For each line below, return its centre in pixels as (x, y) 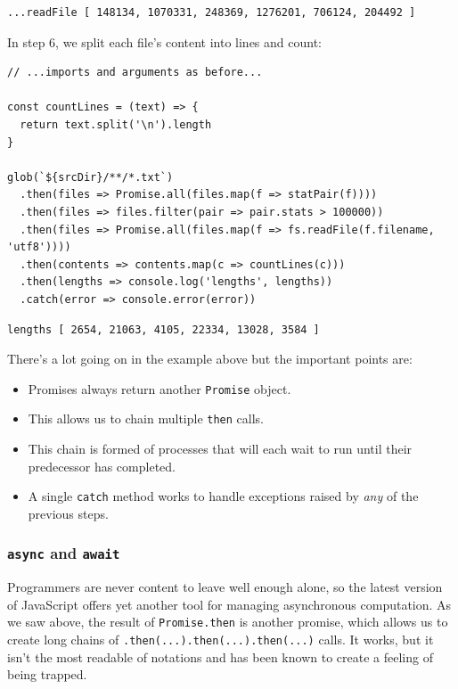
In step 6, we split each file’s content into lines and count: (164, 41)
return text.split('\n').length (116, 124)
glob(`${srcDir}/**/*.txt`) (90, 177)
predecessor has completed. (102, 466)
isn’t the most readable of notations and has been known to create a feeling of (220, 656)
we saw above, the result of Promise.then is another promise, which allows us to (228, 622)
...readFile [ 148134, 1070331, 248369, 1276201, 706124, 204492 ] (212, 12)
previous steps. (68, 513)
